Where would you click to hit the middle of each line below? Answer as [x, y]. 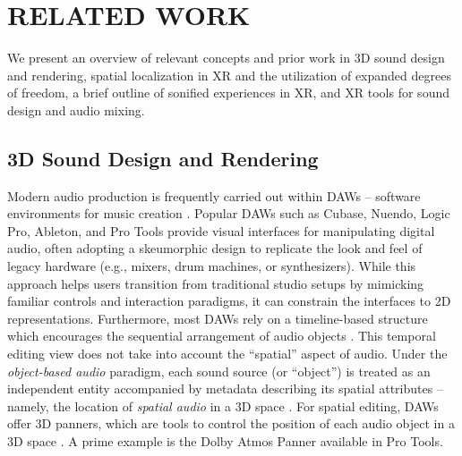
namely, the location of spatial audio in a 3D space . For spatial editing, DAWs [223, 405]
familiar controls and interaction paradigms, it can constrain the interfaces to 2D [229, 301]
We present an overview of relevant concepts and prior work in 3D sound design [226, 58]
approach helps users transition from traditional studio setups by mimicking [216, 283]
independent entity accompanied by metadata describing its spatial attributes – [225, 388]
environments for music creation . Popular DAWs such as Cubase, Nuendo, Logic [229, 213]
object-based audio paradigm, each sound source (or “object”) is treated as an [219, 371]
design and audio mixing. [76, 110]
